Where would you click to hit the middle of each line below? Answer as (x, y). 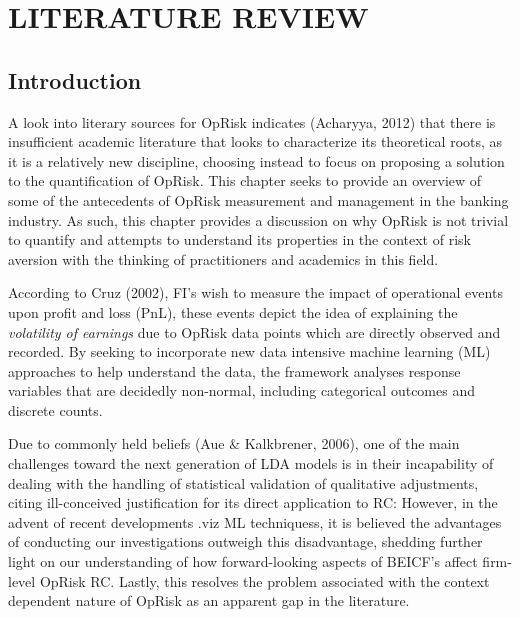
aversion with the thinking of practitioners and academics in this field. (223, 258)
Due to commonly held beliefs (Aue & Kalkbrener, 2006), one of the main (234, 443)
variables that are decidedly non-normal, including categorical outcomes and (241, 390)
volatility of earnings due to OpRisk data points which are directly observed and (254, 331)
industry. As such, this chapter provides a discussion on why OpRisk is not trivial (258, 219)
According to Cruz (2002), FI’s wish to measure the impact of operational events (255, 292)
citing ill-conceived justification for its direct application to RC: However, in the (253, 502)
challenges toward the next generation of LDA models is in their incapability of (251, 463)
